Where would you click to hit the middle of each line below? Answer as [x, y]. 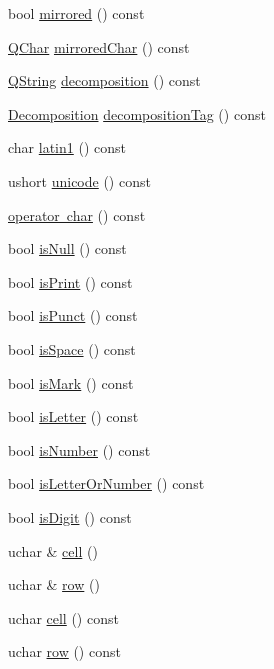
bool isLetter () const [73, 416]
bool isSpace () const [72, 348]
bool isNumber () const [79, 449]
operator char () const [77, 214]
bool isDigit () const [70, 516]
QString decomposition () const [104, 80]
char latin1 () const [67, 147]
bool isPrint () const [70, 281]
